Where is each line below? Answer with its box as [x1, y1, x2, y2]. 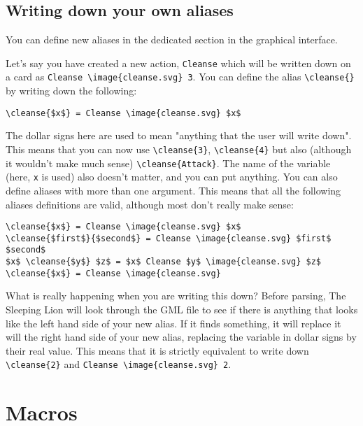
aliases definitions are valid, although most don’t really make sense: [6, 197, 294, 211]
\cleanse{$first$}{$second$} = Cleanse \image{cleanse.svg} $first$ [6, 233, 332, 243]
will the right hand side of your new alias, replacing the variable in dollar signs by [6, 329, 357, 344]
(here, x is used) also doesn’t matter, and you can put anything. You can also [6, 169, 338, 184]
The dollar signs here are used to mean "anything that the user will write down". [6, 128, 352, 143]
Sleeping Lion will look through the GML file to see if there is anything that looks [6, 301, 358, 316]
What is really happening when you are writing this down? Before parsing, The [6, 288, 346, 303]
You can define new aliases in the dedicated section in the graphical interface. [6, 32, 338, 47]
